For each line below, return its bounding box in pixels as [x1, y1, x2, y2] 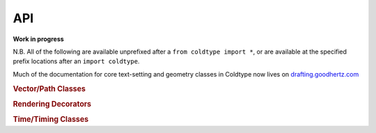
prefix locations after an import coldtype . [13, 57, 140, 65]
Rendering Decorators [13, 99, 92, 109]
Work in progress [13, 35, 64, 43]
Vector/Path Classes [13, 84, 86, 93]
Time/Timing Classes [13, 115, 89, 125]
